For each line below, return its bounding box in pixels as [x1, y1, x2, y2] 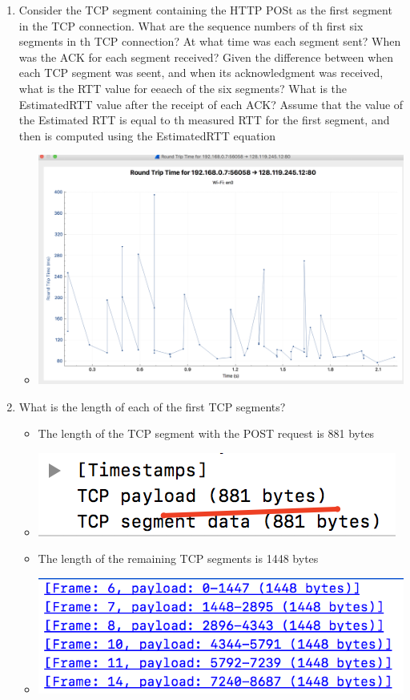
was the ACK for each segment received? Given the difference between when [18, 48, 394, 65]
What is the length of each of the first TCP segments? [18, 398, 286, 415]
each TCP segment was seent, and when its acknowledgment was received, [18, 64, 384, 81]
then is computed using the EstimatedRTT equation [18, 127, 276, 144]
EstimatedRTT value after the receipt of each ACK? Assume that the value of [18, 95, 404, 112]
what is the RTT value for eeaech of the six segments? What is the [18, 79, 348, 96]
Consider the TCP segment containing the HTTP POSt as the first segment [18, 2, 392, 18]
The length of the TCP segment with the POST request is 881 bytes [38, 425, 375, 442]
